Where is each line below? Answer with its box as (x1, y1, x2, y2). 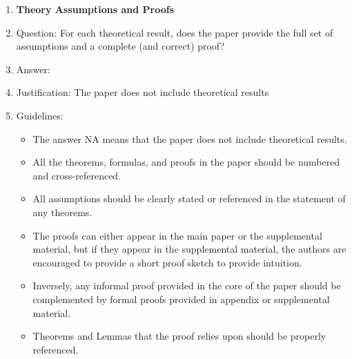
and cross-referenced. (32, 168, 121, 182)
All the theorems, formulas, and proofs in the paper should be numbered (32, 155, 340, 169)
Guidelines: (16, 108, 63, 122)
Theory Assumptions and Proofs (16, 2, 175, 16)
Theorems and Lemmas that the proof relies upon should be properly (32, 329, 326, 343)
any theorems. (32, 204, 92, 219)
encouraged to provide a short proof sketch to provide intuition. (32, 255, 302, 269)
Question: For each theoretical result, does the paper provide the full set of (16, 25, 333, 39)
